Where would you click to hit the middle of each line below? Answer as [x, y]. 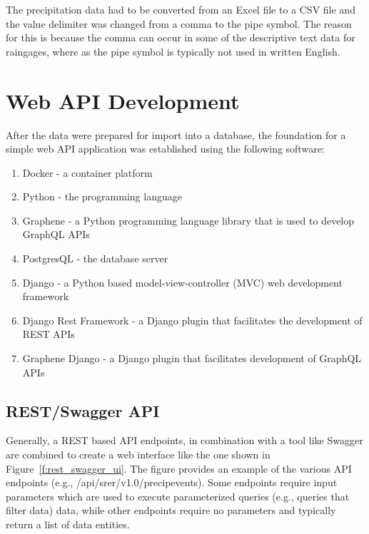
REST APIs [49, 334]
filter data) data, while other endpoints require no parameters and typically [171, 510]
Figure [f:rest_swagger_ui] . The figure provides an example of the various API [179, 468]
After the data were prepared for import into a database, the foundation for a [176, 134]
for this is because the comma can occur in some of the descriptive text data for [181, 37]
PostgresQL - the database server [95, 258]
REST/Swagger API [83, 410]
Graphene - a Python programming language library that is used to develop [188, 220]
